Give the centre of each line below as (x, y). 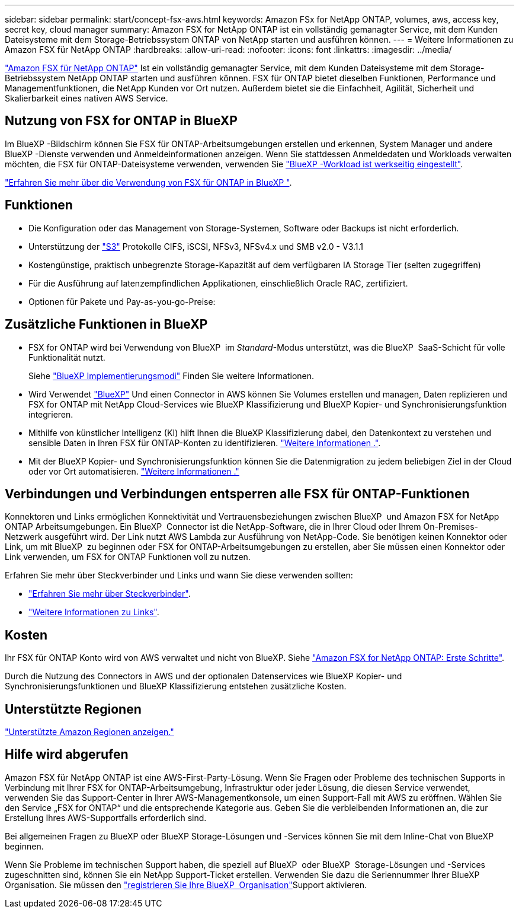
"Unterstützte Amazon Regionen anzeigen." (89, 732)
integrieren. (51, 414)
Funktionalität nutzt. (67, 357)
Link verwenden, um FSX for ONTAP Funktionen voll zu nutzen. (128, 557)
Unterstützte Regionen (73, 709)
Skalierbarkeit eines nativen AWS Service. (86, 98)
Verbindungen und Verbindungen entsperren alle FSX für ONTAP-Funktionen (237, 494)
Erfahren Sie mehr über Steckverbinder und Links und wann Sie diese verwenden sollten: (179, 575)
